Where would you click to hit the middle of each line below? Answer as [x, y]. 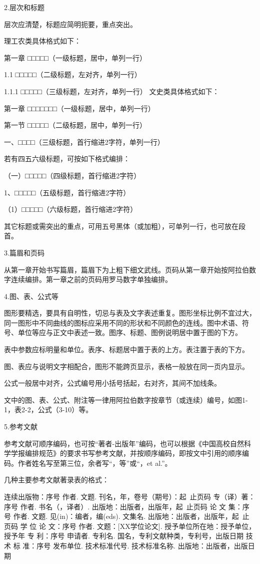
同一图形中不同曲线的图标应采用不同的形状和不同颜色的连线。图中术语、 [123, 322]
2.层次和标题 [24, 7]
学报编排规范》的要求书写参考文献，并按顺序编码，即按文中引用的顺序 [126, 453]
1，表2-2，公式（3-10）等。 [48, 409]
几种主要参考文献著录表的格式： [56, 480]
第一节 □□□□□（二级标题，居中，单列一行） [75, 125]
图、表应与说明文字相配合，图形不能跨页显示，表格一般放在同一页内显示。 [126, 366]
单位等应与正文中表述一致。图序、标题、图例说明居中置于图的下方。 [130, 332]
